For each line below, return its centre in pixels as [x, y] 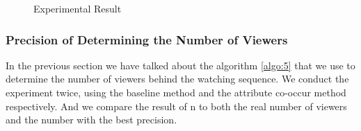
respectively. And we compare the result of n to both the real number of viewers [176, 106]
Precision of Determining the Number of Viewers [147, 39]
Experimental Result [78, 8]
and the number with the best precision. [91, 120]
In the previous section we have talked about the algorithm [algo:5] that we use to [180, 65]
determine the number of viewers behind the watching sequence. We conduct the [177, 79]
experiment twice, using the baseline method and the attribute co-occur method [176, 92]
